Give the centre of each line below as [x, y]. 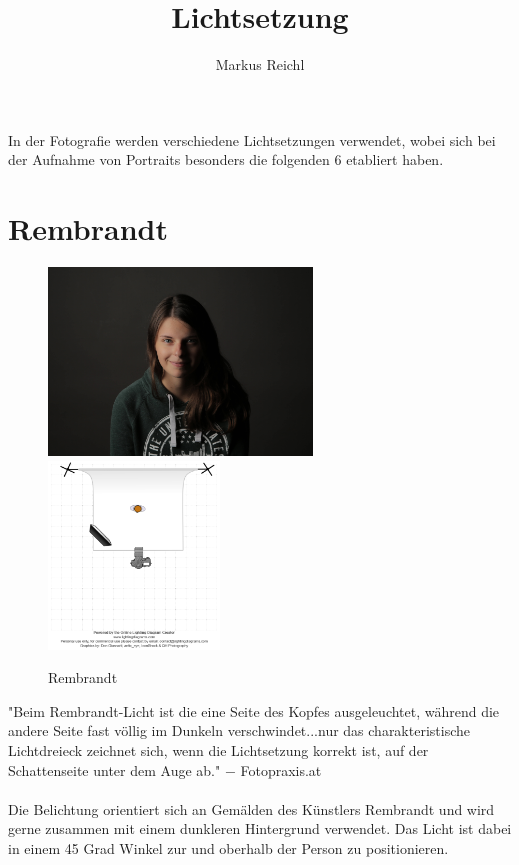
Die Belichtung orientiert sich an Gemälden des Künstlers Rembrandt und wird [251, 808]
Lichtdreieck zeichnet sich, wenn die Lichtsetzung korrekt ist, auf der [218, 749]
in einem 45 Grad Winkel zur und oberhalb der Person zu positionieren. [228, 847]
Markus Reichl [260, 64]
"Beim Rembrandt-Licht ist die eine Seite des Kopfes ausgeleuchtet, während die [254, 710]
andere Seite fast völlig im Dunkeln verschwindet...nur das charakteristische [239, 730]
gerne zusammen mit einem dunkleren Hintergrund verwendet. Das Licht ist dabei [260, 828]
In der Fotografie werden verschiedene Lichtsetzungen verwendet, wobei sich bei [252, 139]
